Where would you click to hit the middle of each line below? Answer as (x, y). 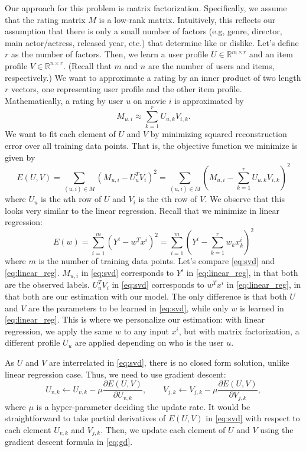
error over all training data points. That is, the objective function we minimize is (151, 146)
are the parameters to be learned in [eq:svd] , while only (128, 308)
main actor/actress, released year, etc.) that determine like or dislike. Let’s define (152, 42)
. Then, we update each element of (163, 429)
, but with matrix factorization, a (239, 331)
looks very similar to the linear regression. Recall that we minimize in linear (142, 210)
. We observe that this (245, 199)
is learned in (262, 308)
